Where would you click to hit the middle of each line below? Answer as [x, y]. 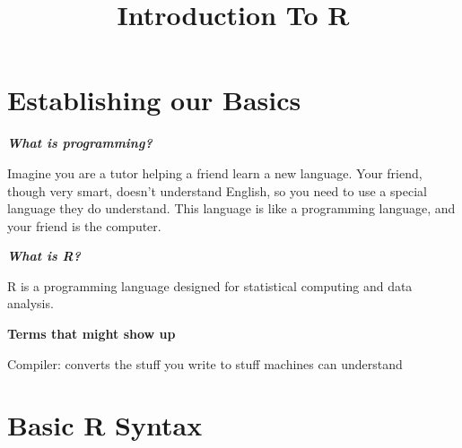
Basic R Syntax [105, 425]
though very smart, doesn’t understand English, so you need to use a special [217, 190]
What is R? [44, 256]
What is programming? [80, 143]
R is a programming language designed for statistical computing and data [210, 285]
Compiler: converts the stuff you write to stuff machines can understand [205, 363]
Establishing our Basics [154, 100]
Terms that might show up [92, 334]
